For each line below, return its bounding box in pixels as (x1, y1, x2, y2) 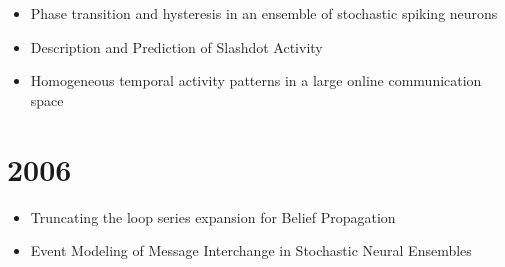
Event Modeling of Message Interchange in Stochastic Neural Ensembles (30, 240, 472, 261)
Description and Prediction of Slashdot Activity (30, 36, 323, 57)
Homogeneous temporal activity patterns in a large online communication (30, 70, 482, 91)
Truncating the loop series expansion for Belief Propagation (30, 206, 396, 227)
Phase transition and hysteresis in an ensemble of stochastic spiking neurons (30, 3, 498, 23)
